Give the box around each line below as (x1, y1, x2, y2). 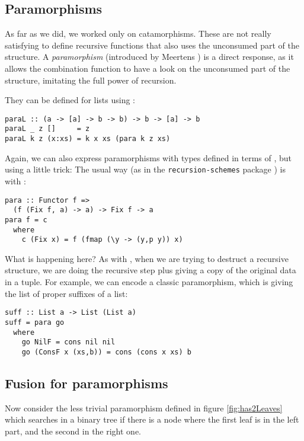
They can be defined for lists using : (5, 94, 135, 106)
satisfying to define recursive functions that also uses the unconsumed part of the (5, 39, 299, 51)
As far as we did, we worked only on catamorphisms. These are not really (5, 27, 271, 40)
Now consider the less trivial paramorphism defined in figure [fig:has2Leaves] (5, 401, 283, 414)
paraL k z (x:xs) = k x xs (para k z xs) (5, 135, 171, 143)
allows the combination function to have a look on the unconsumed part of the (5, 62, 290, 74)
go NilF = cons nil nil (21, 338, 116, 347)
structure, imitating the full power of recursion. (5, 73, 177, 86)
